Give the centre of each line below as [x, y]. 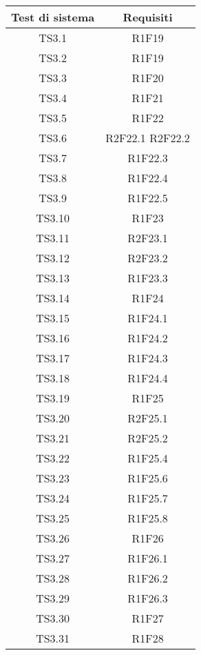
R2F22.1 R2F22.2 [148, 138]
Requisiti [148, 17]
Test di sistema [53, 17]
